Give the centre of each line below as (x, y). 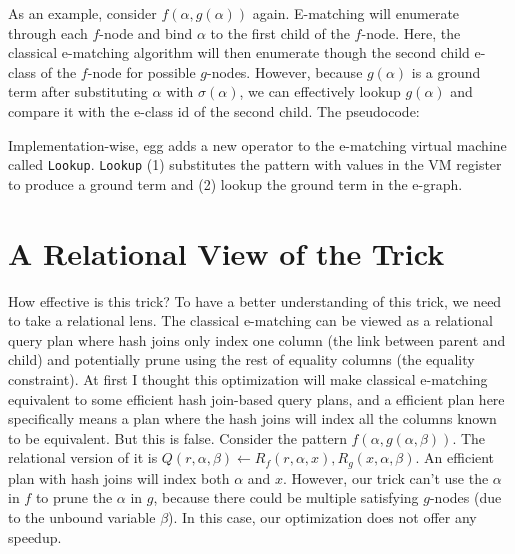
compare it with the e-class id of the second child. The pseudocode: (214, 110)
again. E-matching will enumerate (356, 13)
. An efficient (455, 457)
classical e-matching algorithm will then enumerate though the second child (239, 52)
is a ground (446, 71)
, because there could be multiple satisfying (286, 497)
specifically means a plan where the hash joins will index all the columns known (252, 418)
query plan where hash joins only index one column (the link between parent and (257, 339)
